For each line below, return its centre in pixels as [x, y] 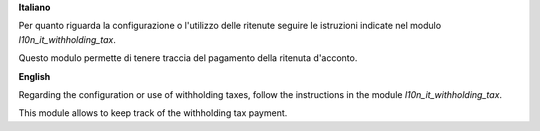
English [34, 76]
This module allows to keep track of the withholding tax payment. [153, 113]
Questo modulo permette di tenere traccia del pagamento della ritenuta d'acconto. [188, 58]
